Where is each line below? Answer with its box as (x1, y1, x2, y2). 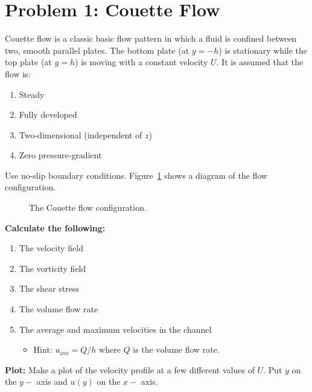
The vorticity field (19, 262, 86, 274)
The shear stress (19, 282, 79, 295)
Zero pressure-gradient (19, 149, 102, 161)
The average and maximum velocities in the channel (19, 323, 212, 335)
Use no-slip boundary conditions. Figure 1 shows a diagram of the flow (5, 169, 268, 181)
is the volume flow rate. (133, 343, 220, 356)
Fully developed (19, 108, 77, 121)
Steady (19, 88, 45, 100)
